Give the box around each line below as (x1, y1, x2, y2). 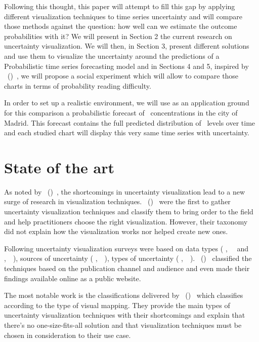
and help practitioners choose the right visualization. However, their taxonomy (4, 216, 248, 226)
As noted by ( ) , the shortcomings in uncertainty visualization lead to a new (4, 186, 245, 197)
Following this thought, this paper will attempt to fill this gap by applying (4, 1, 235, 11)
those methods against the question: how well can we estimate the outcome (4, 21, 237, 31)
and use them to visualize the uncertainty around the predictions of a (4, 50, 220, 61)
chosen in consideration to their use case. (4, 329, 131, 340)
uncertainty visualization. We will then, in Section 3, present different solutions (4, 41, 249, 51)
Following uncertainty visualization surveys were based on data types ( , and (4, 243, 248, 253)
